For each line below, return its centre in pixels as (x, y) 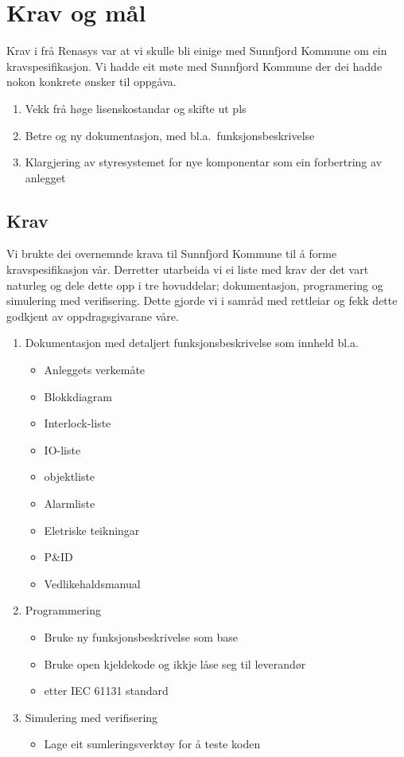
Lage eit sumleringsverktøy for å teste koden (152, 744)
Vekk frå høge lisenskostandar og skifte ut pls (136, 108)
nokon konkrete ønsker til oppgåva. (91, 82)
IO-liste (62, 449)
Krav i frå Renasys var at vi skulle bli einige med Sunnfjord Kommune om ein (197, 51)
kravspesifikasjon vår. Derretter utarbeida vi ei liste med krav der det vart (188, 269)
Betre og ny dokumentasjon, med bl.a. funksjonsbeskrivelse (170, 135)
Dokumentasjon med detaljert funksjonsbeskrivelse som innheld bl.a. (192, 343)
